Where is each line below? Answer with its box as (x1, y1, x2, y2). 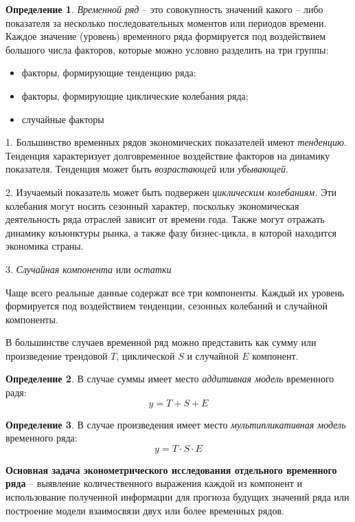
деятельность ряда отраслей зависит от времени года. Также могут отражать (5, 212, 325, 226)
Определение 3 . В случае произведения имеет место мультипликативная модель (5, 417, 346, 431)
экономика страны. (5, 239, 84, 253)
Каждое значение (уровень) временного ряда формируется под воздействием (5, 29, 326, 43)
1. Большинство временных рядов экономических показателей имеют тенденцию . (5, 135, 347, 149)
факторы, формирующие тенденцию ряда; (21, 65, 196, 80)
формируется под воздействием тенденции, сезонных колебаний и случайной (5, 298, 328, 313)
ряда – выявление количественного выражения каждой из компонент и (5, 476, 302, 490)
